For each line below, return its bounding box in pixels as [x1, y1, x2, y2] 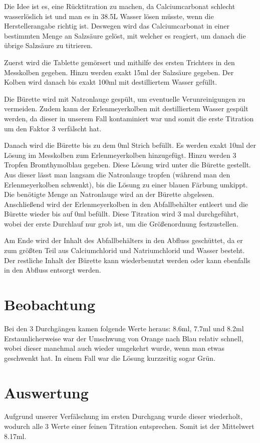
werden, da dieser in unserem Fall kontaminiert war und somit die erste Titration [4, 113, 254, 123]
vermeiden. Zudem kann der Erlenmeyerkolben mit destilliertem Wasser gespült [4, 103, 248, 114]
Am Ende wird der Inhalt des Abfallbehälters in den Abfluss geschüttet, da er [4, 235, 243, 246]
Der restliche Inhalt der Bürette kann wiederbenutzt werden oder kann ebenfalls [4, 255, 250, 265]
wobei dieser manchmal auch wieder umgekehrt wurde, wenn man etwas [4, 343, 225, 353]
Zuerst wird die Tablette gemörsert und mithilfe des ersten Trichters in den [4, 57, 235, 67]
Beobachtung [4, 294, 96, 315]
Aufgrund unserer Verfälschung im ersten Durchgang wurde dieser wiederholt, [4, 411, 243, 421]
